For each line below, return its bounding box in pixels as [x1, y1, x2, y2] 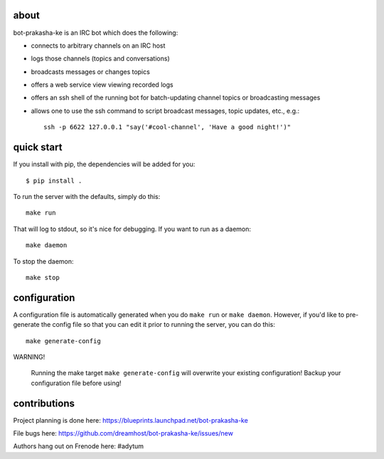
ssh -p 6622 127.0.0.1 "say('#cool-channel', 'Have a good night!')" [43, 123, 292, 131]
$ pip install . [26, 176, 82, 185]
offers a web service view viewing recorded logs [31, 80, 174, 89]
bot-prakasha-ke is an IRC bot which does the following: [13, 28, 178, 37]
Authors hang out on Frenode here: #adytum [13, 442, 144, 450]
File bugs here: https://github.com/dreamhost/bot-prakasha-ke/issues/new [13, 429, 234, 438]
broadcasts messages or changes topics [31, 67, 151, 76]
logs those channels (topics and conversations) [31, 54, 170, 63]
